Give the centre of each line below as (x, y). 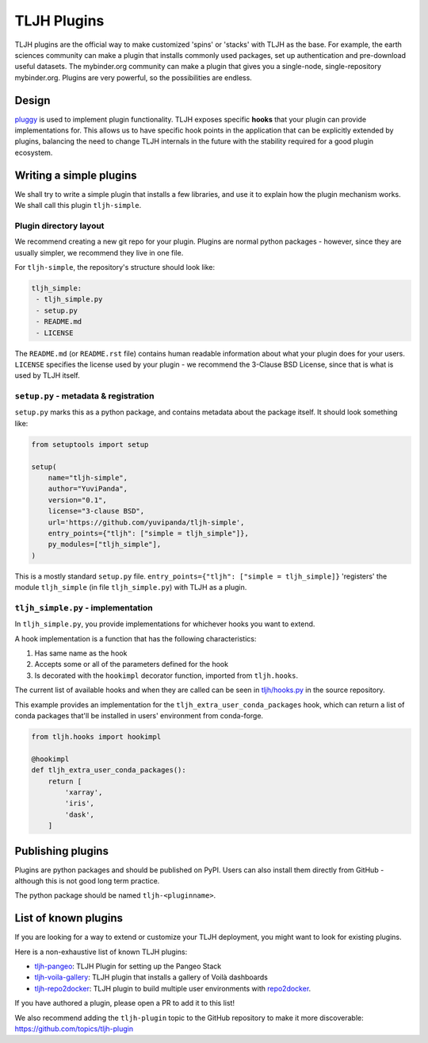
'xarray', (84, 792)
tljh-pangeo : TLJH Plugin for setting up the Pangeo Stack (128, 966)
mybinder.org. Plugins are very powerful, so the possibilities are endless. (134, 77)
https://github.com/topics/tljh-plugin (74, 1029)
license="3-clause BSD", (96, 511)
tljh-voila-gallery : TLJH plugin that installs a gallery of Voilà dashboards (151, 977)
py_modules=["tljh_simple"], (105, 545)
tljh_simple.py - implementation (84, 607)
